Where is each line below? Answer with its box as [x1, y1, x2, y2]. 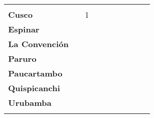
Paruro [8, 53, 37, 64]
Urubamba [8, 97, 52, 108]
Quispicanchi [8, 82, 60, 94]
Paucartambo [8, 67, 63, 79]
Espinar [8, 23, 40, 35]
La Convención [8, 38, 69, 50]
